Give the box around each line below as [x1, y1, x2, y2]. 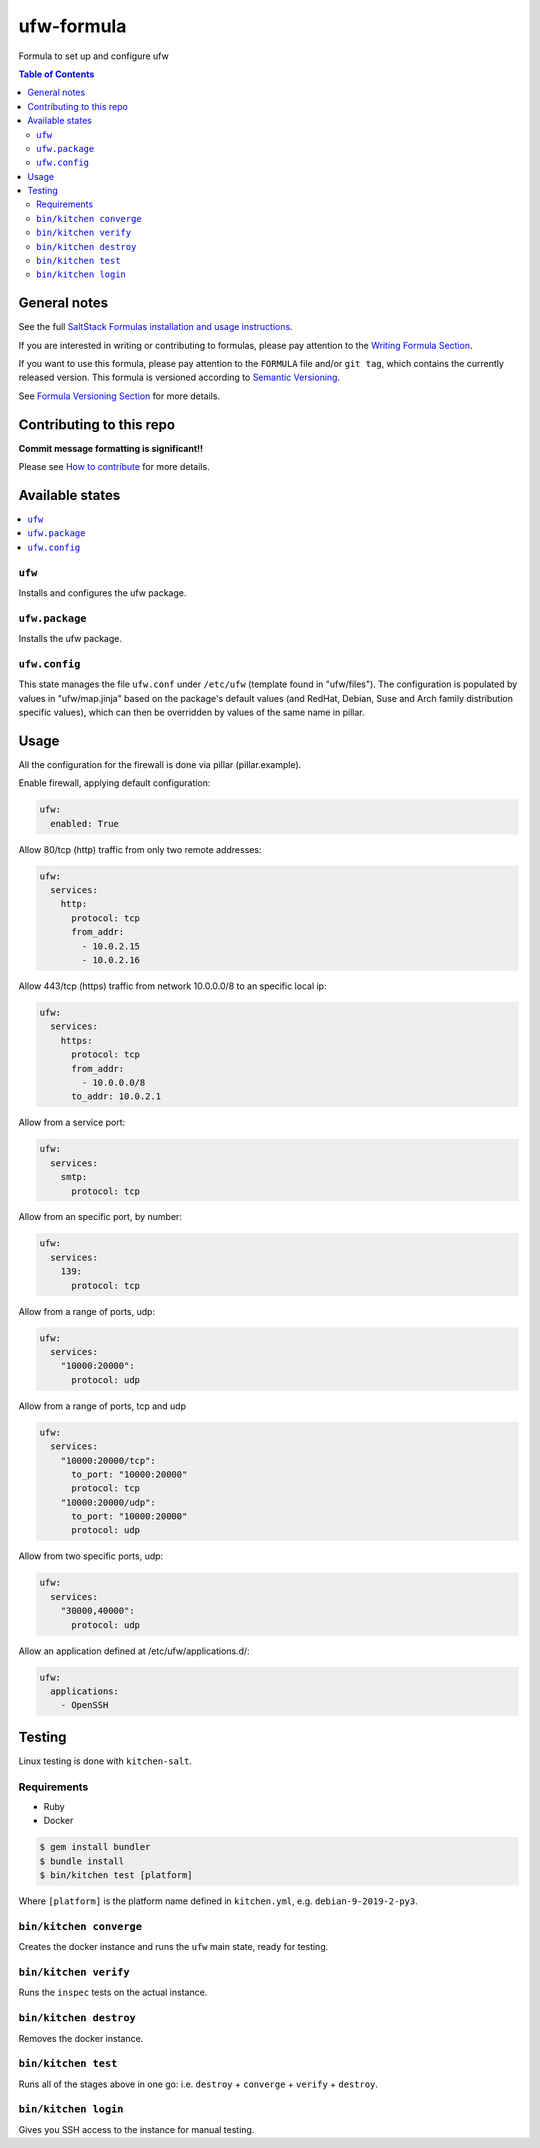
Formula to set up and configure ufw [18, 50, 169, 62]
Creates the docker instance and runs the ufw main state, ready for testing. [18, 1941, 329, 1953]
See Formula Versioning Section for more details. [18, 390, 220, 402]
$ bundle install [39, 1855, 125, 1867]
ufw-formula [18, 15, 127, 37]
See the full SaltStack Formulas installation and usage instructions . [18, 321, 294, 333]
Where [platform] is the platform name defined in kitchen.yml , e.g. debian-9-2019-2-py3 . [18, 1895, 419, 1907]
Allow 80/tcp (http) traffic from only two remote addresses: [18, 843, 262, 855]
